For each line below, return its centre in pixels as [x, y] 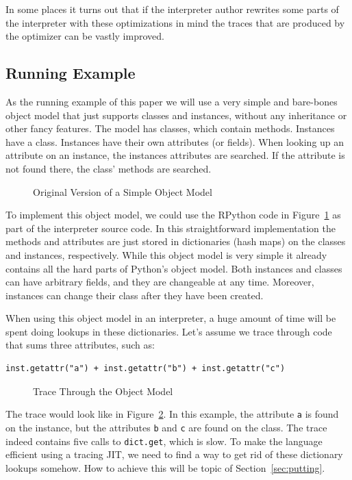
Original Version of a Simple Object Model [123, 191]
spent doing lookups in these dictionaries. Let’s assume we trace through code [169, 331]
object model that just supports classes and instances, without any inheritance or [176, 115]
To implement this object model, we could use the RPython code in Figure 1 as [173, 215]
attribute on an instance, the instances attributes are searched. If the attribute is [175, 155]
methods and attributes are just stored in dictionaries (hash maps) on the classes [176, 241]
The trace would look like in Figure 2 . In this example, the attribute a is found [172, 414]
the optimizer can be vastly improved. [85, 36]
